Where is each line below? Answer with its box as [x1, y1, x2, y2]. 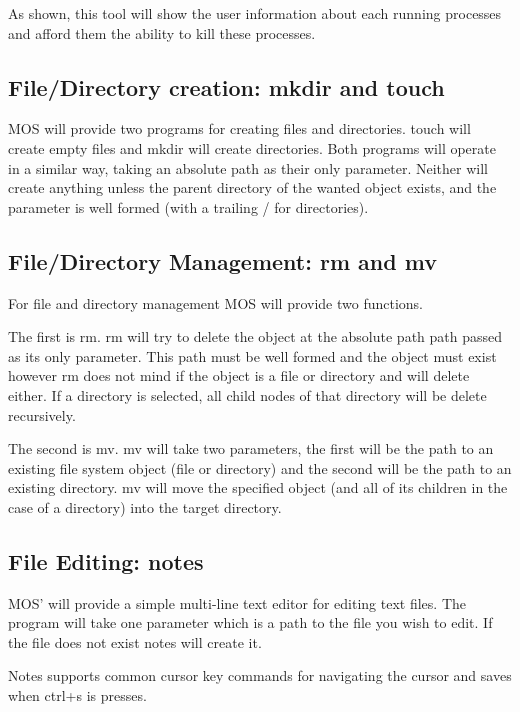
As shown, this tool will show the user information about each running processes [8, 3, 502, 23]
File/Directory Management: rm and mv [8, 245, 437, 276]
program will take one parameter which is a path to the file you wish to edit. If [8, 612, 493, 633]
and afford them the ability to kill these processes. [8, 22, 316, 43]
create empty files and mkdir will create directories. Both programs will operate [8, 137, 496, 158]
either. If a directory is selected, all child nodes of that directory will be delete [8, 384, 487, 405]
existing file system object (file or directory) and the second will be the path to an [8, 457, 512, 478]
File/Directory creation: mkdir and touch [8, 71, 445, 102]
